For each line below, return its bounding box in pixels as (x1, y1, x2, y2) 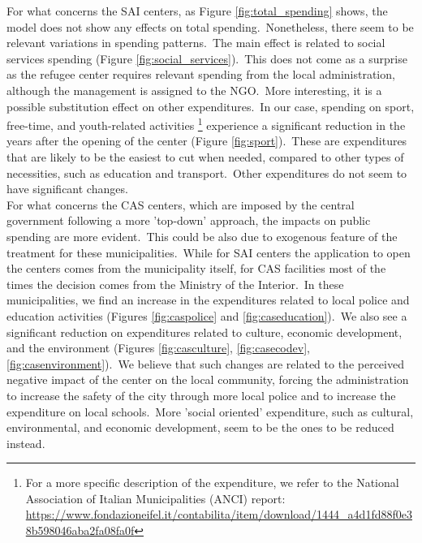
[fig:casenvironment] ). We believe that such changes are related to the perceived (6, 355, 404, 372)
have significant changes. (6, 180, 128, 197)
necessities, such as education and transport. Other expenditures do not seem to (6, 164, 407, 181)
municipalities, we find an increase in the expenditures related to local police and (6, 291, 410, 308)
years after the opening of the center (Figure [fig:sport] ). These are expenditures (6, 132, 407, 149)
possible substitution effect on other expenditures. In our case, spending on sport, (6, 97, 415, 114)
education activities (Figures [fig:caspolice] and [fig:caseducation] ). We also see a (6, 307, 407, 324)
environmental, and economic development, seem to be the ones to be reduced (6, 419, 394, 436)
